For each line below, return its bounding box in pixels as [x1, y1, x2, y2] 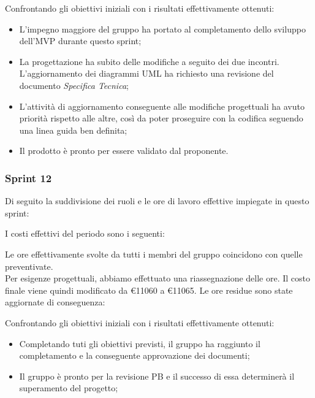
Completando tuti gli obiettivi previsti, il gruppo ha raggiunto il [19, 337, 260, 350]
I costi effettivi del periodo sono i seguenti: [5, 227, 165, 240]
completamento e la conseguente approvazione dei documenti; [19, 349, 250, 362]
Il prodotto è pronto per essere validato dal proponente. [19, 144, 229, 157]
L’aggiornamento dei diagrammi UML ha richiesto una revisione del [19, 67, 274, 80]
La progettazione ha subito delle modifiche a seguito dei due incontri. [19, 55, 279, 67]
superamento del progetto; [19, 381, 118, 394]
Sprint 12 [5, 170, 52, 185]
